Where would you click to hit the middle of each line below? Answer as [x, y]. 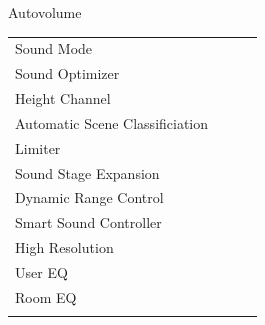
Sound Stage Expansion [87, 172]
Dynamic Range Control [89, 197]
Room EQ [46, 296]
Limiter [38, 147]
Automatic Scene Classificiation [112, 122]
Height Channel [63, 98]
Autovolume [45, 12]
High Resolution [64, 247]
